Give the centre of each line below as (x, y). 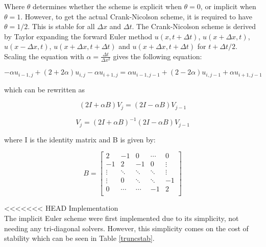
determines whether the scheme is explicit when (107, 6)
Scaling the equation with (44, 56)
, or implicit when (228, 6)
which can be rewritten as (45, 89)
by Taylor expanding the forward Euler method (78, 36)
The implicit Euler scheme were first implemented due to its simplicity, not (122, 218)
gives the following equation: (158, 56)
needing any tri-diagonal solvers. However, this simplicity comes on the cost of (126, 228)
